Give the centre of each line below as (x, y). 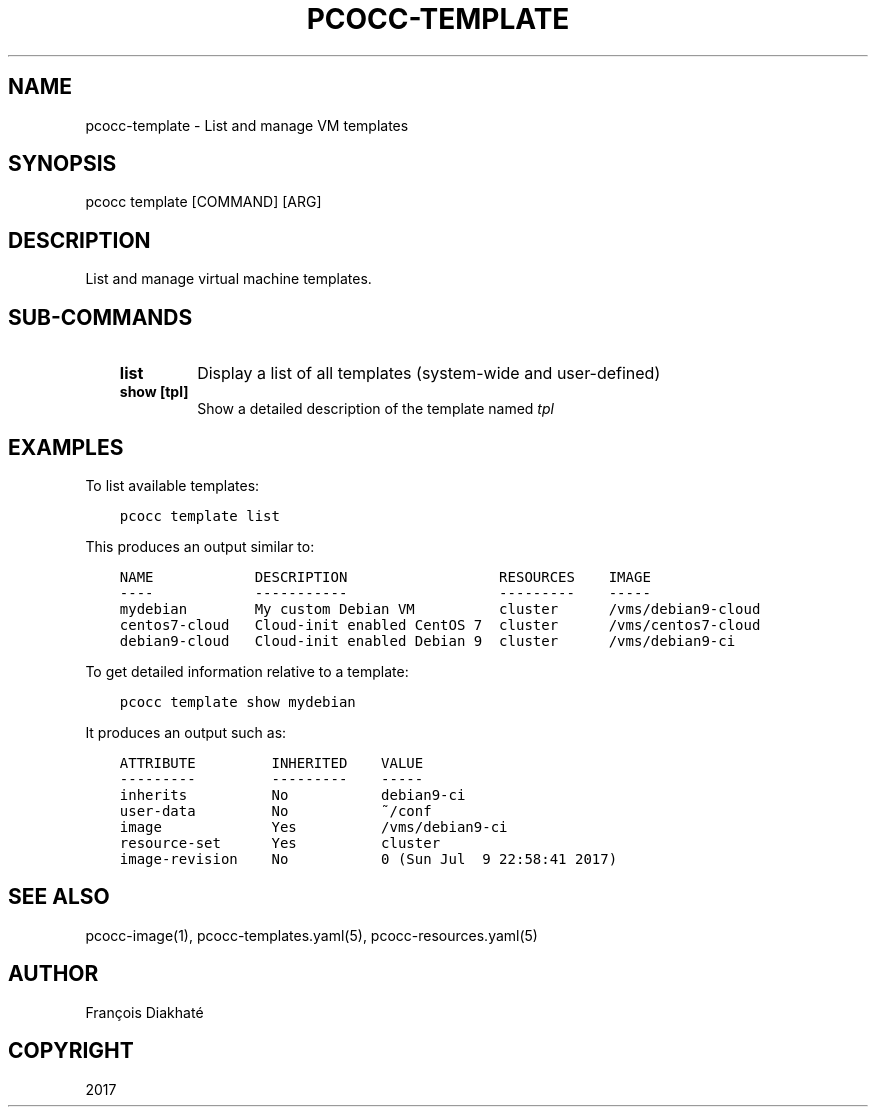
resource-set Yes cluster (280, 842)
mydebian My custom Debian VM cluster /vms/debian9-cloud (440, 608)
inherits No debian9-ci (292, 794)
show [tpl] (154, 392)
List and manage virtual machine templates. (228, 279)
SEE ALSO (59, 897)
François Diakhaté (144, 1012)
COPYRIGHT (71, 1051)
